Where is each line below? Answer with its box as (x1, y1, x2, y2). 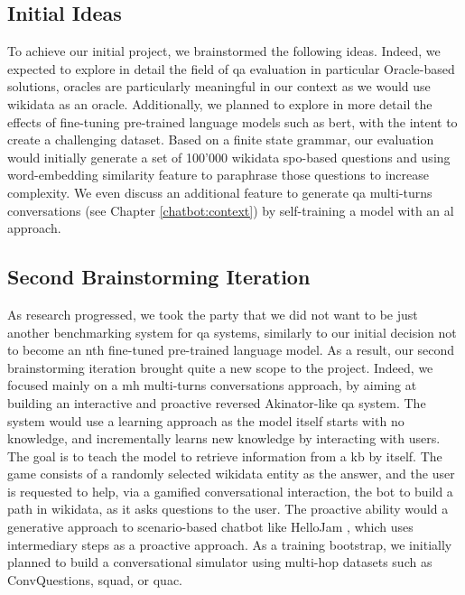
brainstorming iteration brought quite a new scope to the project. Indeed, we (7, 358, 433, 377)
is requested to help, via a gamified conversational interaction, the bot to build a (7, 481, 453, 500)
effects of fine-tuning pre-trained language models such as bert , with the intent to (7, 112, 458, 131)
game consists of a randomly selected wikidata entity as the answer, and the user (7, 464, 455, 483)
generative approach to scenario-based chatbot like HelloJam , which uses (7, 517, 414, 536)
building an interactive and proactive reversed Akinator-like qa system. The (7, 393, 426, 412)
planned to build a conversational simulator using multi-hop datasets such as (7, 553, 432, 572)
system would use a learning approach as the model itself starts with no (7, 411, 405, 430)
